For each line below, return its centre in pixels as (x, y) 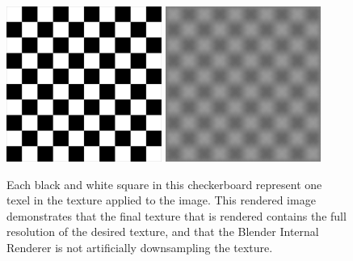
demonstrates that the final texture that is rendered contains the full (176, 215)
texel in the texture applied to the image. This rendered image (161, 200)
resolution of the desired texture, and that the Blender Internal (163, 232)
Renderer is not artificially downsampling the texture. (140, 247)
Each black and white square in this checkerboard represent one (164, 184)
